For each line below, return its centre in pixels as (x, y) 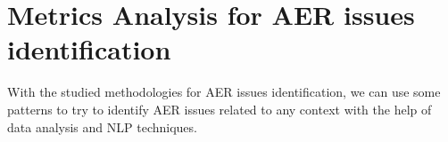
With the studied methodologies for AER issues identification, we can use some (224, 92)
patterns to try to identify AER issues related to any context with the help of (220, 109)
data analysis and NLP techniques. (102, 126)
